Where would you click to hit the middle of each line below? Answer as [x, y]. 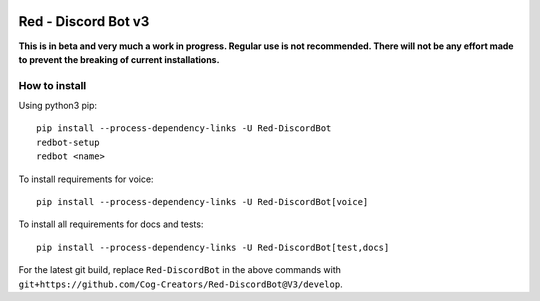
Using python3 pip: [58, 106]
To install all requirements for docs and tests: [111, 224]
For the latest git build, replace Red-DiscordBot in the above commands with [180, 270]
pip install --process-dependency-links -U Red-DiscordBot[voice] [202, 201]
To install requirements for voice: [86, 179]
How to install [52, 85]
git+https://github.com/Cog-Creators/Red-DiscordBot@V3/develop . [181, 284]
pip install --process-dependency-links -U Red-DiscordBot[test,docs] [213, 247]
